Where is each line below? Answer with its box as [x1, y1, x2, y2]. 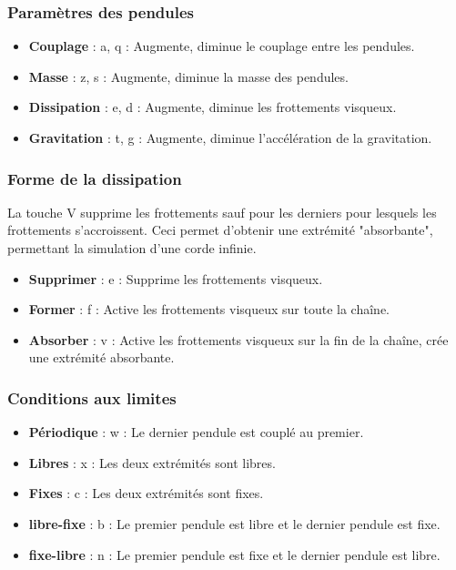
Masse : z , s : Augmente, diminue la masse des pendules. [28, 66, 349, 86]
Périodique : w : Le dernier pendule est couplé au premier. [28, 422, 364, 442]
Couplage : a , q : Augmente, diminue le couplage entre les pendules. [28, 36, 415, 56]
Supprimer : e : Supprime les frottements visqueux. [28, 269, 323, 288]
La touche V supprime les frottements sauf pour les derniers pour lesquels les [7, 202, 437, 221]
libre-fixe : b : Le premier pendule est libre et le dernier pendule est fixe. [28, 514, 441, 533]
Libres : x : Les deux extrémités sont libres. [28, 453, 276, 472]
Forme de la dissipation [7, 167, 182, 189]
